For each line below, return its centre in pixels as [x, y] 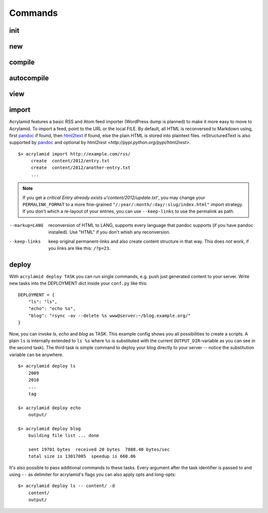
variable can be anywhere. [36, 355]
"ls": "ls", [43, 302]
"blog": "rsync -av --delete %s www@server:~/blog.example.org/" [109, 316]
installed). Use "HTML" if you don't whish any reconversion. [109, 232]
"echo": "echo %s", [52, 309]
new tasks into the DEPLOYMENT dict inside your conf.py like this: [78, 284]
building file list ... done [64, 436]
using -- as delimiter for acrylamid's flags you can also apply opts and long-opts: [93, 475]
